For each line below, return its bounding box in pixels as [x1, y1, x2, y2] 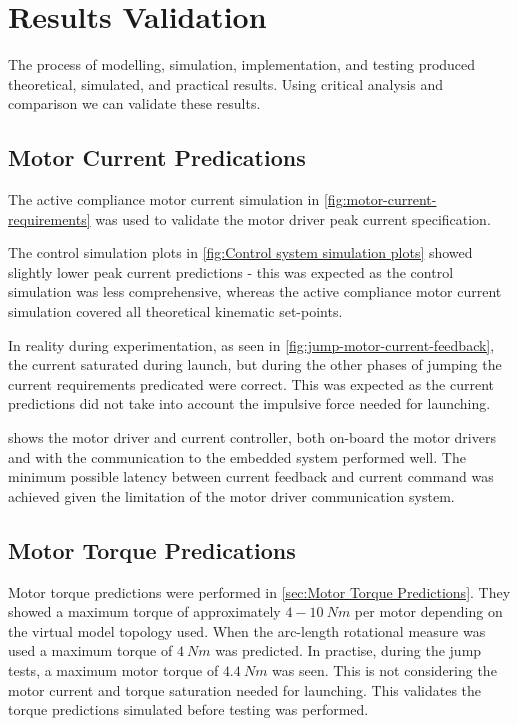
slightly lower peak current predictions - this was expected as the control [8, 261, 454, 282]
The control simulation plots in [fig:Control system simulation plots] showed [8, 242, 473, 263]
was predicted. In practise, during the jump [215, 640, 482, 661]
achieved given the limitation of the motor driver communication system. [8, 485, 455, 506]
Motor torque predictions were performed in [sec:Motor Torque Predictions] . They [8, 581, 511, 602]
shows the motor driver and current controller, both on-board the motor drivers [8, 427, 496, 448]
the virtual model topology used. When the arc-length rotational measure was [8, 620, 486, 641]
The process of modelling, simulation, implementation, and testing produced [8, 54, 476, 75]
